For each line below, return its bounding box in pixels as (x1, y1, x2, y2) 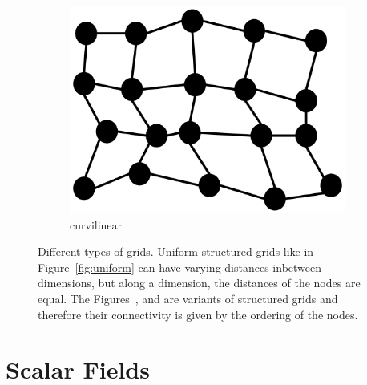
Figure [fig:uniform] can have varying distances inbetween (38, 258, 322, 275)
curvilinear (70, 216, 123, 233)
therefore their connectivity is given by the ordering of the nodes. (38, 306, 358, 322)
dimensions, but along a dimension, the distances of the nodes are (38, 274, 361, 291)
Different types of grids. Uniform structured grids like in (38, 243, 314, 260)
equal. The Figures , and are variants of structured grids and (38, 290, 338, 306)
